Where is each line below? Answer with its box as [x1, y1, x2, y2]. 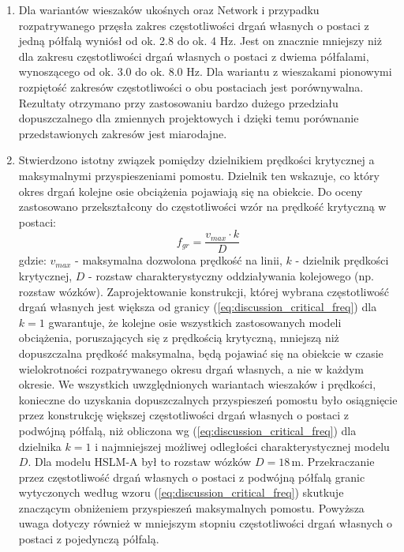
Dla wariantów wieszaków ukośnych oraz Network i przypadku [18, 2, 320, 17]
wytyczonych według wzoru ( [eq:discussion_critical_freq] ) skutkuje [18, 484, 344, 501]
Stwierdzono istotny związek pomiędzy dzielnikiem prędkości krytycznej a [18, 152, 375, 168]
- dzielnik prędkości [295, 252, 389, 268]
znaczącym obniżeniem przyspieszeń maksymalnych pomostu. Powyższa [18, 499, 365, 516]
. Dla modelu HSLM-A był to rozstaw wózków [28, 453, 252, 470]
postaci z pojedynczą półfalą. [18, 531, 159, 547]
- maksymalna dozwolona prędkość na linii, [75, 252, 282, 268]
